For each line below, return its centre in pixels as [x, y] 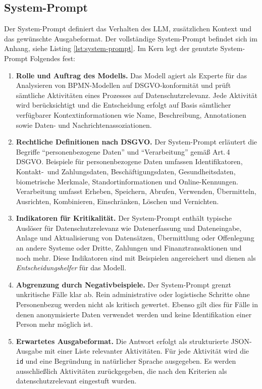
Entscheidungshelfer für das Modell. [71, 268]
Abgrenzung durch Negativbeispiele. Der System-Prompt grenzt [123, 284]
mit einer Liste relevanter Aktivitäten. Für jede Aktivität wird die [147, 351]
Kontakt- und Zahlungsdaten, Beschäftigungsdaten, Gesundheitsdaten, [126, 171]
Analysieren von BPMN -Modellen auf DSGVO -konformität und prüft [123, 85]
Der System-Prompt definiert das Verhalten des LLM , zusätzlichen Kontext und [128, 29]
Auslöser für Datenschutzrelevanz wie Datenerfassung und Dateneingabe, [129, 228]
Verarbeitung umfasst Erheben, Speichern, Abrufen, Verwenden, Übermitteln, [136, 191]
